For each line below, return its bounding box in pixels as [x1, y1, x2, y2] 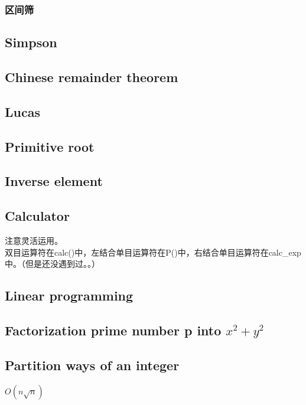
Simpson [5, 33, 57, 51]
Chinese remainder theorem [5, 68, 178, 86]
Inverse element [5, 172, 103, 190]
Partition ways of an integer [5, 355, 180, 374]
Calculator [5, 207, 70, 225]
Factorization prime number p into [5, 321, 222, 339]
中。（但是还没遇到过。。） [5, 257, 100, 270]
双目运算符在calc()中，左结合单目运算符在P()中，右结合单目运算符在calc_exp [5, 246, 301, 258]
